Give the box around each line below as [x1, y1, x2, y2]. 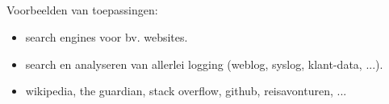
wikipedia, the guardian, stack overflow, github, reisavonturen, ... [25, 82, 347, 99]
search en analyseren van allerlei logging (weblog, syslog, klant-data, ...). [25, 55, 383, 72]
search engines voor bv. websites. [25, 28, 188, 45]
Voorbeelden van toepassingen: [6, 2, 158, 18]
